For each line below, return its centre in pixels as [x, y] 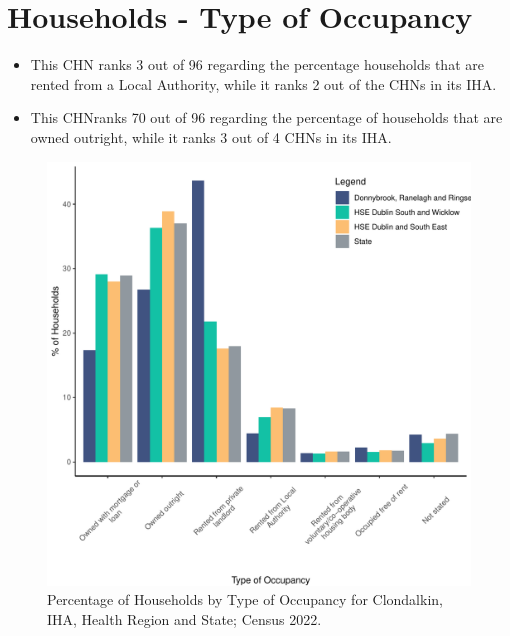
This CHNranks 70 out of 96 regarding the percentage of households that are [266, 117]
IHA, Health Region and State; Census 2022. [184, 618]
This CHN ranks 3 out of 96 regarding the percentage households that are [257, 64]
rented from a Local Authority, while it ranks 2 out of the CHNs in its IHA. [263, 83]
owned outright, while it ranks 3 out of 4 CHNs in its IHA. [211, 136]
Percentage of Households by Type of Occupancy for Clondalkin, [245, 599]
